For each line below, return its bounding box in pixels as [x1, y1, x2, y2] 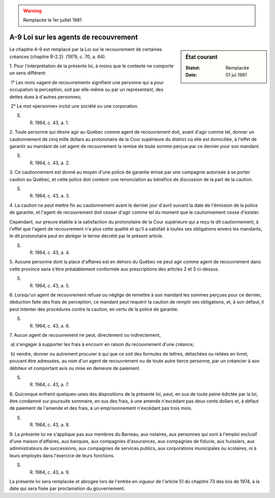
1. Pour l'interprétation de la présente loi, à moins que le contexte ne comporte [9, 63, 174, 69]
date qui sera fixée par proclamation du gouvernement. [9, 485, 125, 492]
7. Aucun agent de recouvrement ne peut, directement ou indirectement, [9, 332, 161, 338]
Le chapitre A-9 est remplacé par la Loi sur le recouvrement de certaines [9, 46, 162, 53]
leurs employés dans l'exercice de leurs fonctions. [9, 452, 115, 459]
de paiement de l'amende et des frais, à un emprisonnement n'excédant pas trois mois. [9, 405, 193, 411]
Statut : [185, 64, 201, 71]
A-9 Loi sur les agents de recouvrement [9, 33, 138, 42]
